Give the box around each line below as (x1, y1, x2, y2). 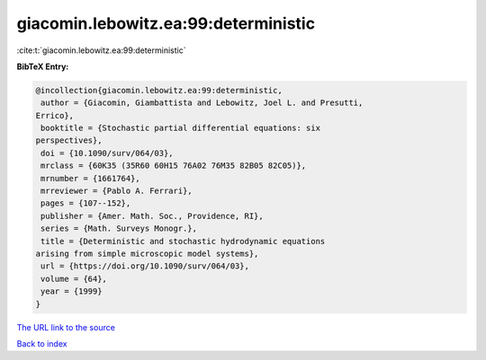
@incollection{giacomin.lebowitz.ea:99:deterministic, (35, 85, 283, 95)
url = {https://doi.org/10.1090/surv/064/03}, (40, 261, 249, 271)
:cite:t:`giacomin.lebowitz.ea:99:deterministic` (16, 45, 186, 56)
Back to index (16, 338, 67, 349)
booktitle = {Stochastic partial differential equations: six (40, 123, 321, 134)
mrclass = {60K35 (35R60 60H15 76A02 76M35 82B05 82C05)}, (40, 161, 307, 171)
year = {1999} (40, 286, 103, 296)
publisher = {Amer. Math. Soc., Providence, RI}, (40, 211, 265, 221)
